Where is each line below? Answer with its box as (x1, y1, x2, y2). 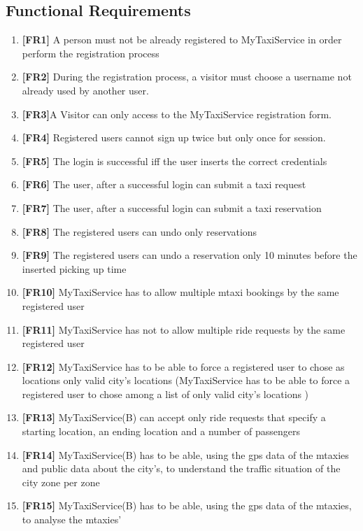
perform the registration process (22, 45, 159, 60)
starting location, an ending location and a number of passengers (22, 424, 300, 439)
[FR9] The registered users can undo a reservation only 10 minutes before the (22, 248, 357, 262)
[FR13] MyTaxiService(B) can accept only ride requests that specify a (22, 410, 326, 425)
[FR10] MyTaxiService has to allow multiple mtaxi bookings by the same (22, 285, 339, 299)
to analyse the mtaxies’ (22, 512, 122, 527)
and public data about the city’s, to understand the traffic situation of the (22, 461, 341, 476)
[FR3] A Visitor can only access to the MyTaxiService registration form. (22, 106, 332, 121)
